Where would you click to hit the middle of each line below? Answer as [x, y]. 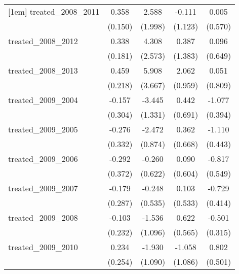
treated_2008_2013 [43, 70]
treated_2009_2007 [43, 188]
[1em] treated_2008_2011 [54, 11]
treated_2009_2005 [43, 129]
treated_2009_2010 [43, 247]
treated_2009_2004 [43, 100]
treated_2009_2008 [43, 217]
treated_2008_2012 [43, 41]
